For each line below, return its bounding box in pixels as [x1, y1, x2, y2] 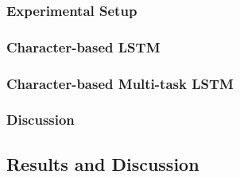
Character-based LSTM [6, 37, 161, 56]
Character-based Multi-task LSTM [6, 73, 234, 93]
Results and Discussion [6, 151, 199, 176]
